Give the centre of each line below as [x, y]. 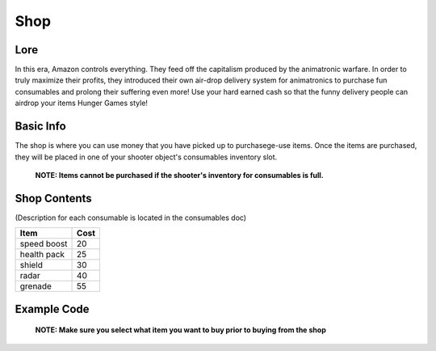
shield [31, 265]
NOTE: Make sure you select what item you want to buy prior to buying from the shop [180, 330]
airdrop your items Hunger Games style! [82, 103]
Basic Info [40, 127]
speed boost [44, 244]
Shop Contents [53, 198]
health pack [42, 255]
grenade [36, 286]
